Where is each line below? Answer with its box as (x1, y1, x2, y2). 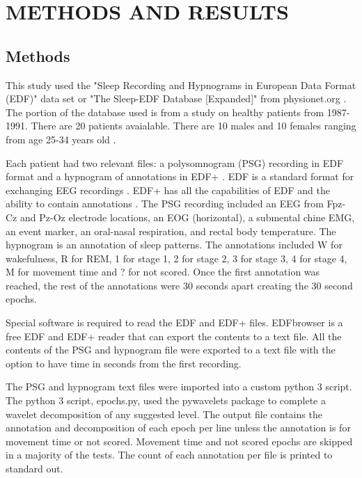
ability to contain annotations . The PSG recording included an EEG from (6, 196, 324, 211)
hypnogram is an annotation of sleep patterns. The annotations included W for (6, 237, 343, 252)
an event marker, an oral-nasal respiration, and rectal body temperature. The (6, 223, 336, 238)
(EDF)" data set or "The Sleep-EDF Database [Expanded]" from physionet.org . (6, 91, 347, 106)
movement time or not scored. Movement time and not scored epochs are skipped (6, 433, 353, 448)
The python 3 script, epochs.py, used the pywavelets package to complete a (6, 393, 326, 408)
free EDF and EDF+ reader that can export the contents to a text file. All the (6, 328, 342, 343)
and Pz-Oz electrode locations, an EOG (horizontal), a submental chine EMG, (19, 209, 355, 224)
